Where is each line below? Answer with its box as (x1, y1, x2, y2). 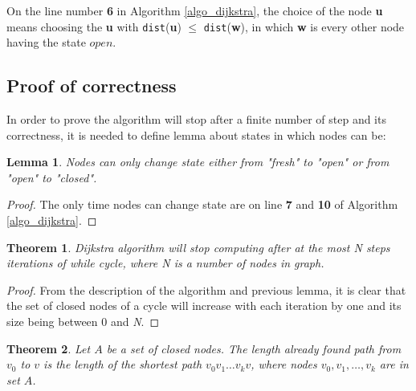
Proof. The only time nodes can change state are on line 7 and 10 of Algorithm (6, 196, 398, 213)
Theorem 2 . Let (6, 340, 91, 356)
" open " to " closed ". (6, 169, 97, 185)
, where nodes (251, 356, 317, 373)
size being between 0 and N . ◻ (6, 312, 160, 329)
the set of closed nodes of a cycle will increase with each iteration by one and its (6, 297, 402, 314)
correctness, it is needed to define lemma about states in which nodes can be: (6, 126, 386, 143)
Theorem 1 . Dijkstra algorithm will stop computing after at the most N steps (6, 238, 390, 255)
